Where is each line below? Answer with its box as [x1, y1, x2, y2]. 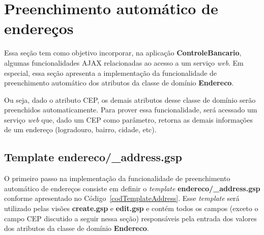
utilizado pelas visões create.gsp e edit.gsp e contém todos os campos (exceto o [4, 203, 258, 214]
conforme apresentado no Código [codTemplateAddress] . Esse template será [4, 193, 240, 203]
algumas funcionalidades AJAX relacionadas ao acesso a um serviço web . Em [4, 57, 244, 68]
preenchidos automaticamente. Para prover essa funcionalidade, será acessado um [4, 104, 257, 115]
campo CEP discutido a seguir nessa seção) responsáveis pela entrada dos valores [4, 213, 257, 223]
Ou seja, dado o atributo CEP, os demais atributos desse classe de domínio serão [4, 94, 256, 105]
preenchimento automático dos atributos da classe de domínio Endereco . [4, 77, 234, 88]
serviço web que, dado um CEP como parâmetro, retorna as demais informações [4, 114, 253, 125]
